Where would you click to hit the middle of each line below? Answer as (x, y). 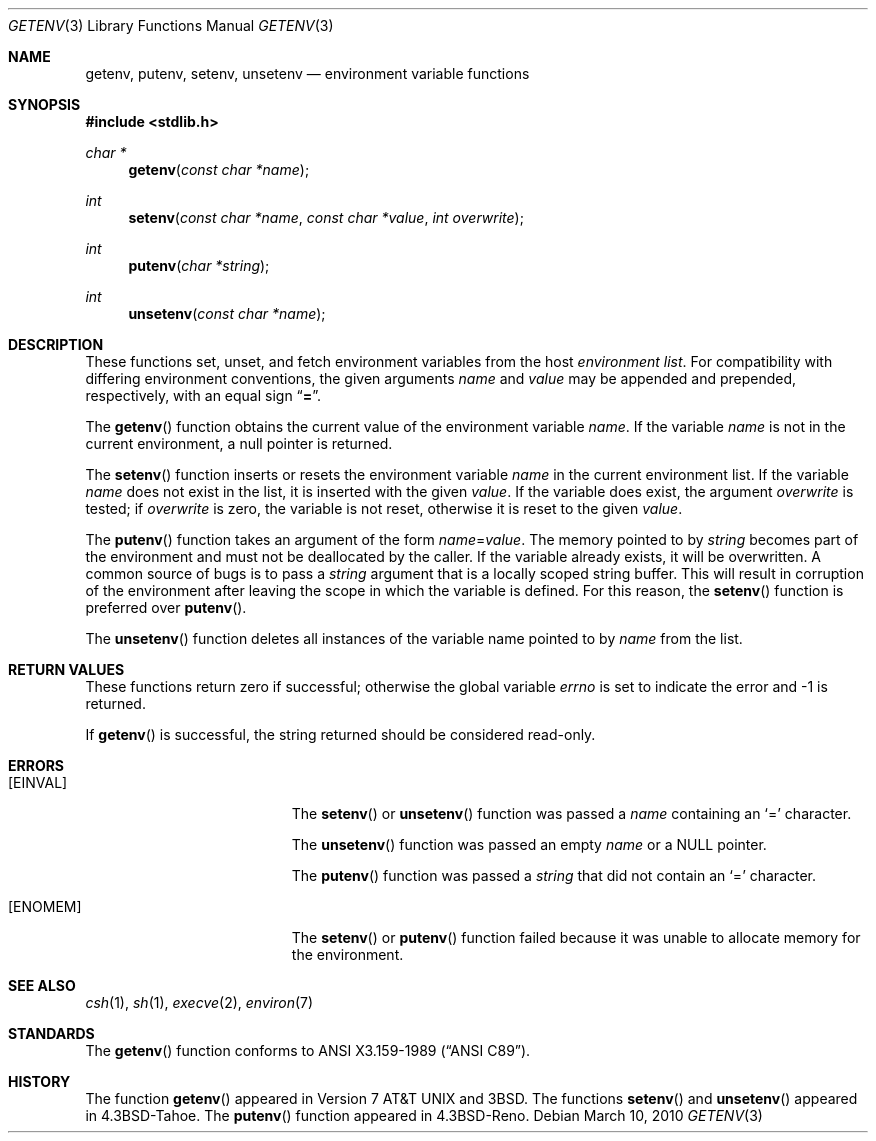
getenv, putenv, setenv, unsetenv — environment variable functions (307, 73)
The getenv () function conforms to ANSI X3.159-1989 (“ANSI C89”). (308, 1050)
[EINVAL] (38, 782)
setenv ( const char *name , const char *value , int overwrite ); (326, 217)
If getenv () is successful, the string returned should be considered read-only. (340, 734)
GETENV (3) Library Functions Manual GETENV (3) (171, 25)
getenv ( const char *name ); (219, 169)
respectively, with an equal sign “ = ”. (203, 395)
